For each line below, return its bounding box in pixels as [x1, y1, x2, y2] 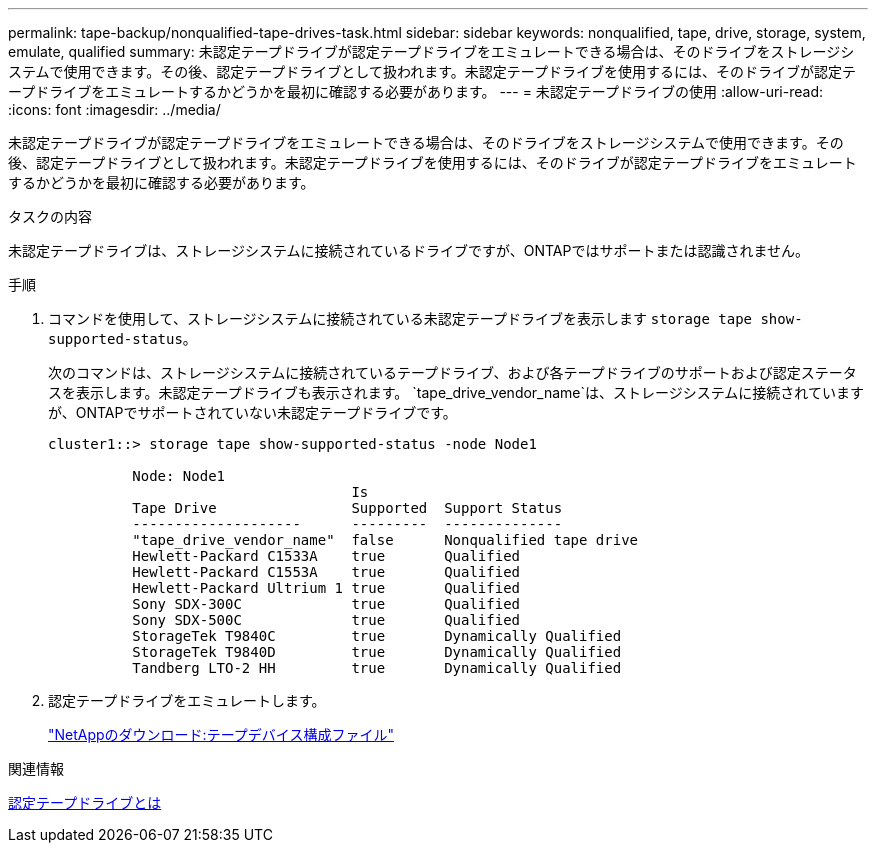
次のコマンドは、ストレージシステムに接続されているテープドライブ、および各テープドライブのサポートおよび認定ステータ [48, 364, 857, 381]
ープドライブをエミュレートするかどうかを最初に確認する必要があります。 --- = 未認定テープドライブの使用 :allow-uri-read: [8, 83, 824, 100]
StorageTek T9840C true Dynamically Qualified [132, 628, 622, 644]
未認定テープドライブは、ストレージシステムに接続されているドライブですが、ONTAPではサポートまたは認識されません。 [8, 242, 810, 259]
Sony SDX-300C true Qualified [132, 596, 521, 612]
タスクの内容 [8, 208, 92, 225]
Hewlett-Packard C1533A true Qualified [132, 548, 521, 564]
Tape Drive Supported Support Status [132, 500, 563, 516]
